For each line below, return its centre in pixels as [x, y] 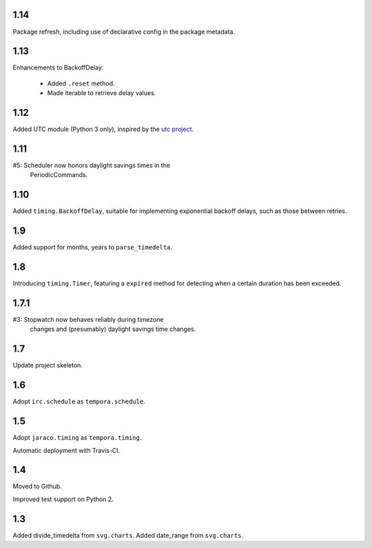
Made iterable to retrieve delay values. [102, 93]
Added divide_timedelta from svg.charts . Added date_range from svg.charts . [128, 535]
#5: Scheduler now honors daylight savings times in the [92, 165]
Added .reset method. [81, 83]
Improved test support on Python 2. [63, 499]
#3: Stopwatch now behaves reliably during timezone [88, 320]
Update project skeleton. [48, 365]
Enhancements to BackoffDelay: [58, 68]
